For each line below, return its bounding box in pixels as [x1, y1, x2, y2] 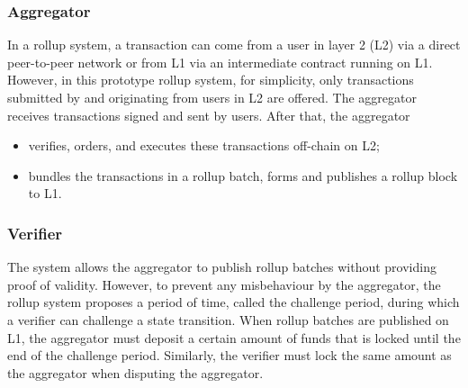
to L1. [28, 184, 62, 203]
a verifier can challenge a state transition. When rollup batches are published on [7, 310, 449, 329]
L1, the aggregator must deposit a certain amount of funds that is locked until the [7, 328, 461, 347]
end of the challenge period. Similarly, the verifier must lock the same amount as [7, 346, 452, 365]
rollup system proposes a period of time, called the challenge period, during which [7, 293, 460, 311]
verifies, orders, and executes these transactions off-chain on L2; [28, 136, 380, 155]
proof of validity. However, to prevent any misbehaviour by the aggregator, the [7, 275, 441, 293]
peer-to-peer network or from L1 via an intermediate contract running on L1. [7, 52, 433, 71]
